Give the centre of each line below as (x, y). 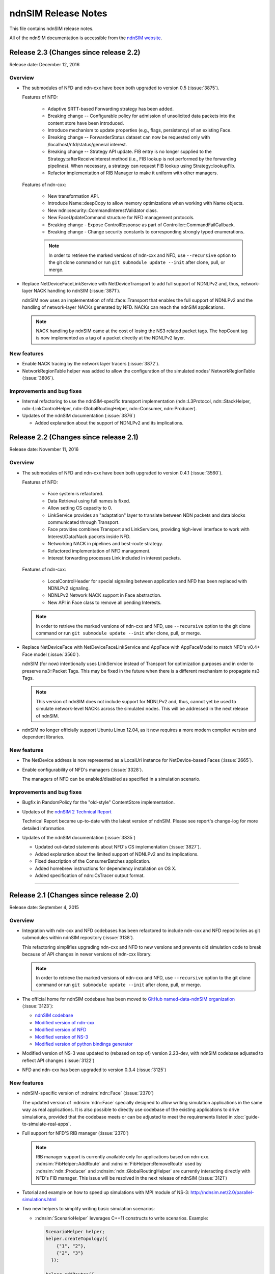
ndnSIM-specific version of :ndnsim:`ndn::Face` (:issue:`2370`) (88, 1093)
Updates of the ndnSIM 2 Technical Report (67, 812)
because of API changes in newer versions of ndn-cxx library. (87, 954)
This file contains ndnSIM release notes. (51, 29)
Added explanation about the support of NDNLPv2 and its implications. (109, 422)
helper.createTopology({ (77, 1239)
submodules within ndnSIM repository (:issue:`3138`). (78, 938)
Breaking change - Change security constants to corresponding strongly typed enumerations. (146, 232)
